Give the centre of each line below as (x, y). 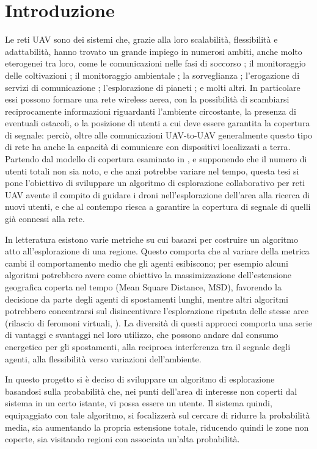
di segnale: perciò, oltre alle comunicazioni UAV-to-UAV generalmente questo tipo (159, 135)
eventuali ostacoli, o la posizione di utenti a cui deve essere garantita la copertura (158, 123)
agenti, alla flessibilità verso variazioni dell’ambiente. (103, 358)
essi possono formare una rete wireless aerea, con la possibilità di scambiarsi (147, 99)
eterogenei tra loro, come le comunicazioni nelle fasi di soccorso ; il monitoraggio (155, 63)
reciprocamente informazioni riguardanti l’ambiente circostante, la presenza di (151, 111)
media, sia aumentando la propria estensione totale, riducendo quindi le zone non (157, 427)
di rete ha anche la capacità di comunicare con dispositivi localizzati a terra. (148, 147)
